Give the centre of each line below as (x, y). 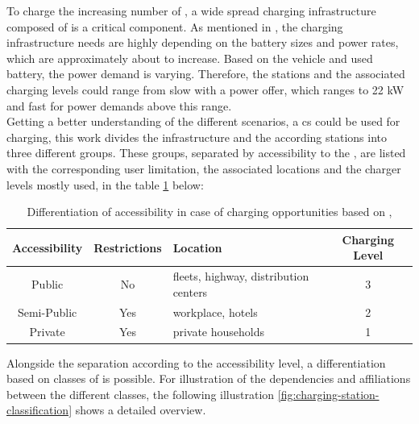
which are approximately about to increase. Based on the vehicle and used (190, 58)
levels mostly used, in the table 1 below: (105, 184)
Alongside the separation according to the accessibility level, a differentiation (196, 362)
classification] (39, 410)
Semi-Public (47, 312)
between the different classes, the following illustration (141, 394)
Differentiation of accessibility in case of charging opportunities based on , (209, 212)
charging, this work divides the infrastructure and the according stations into (197, 137)
